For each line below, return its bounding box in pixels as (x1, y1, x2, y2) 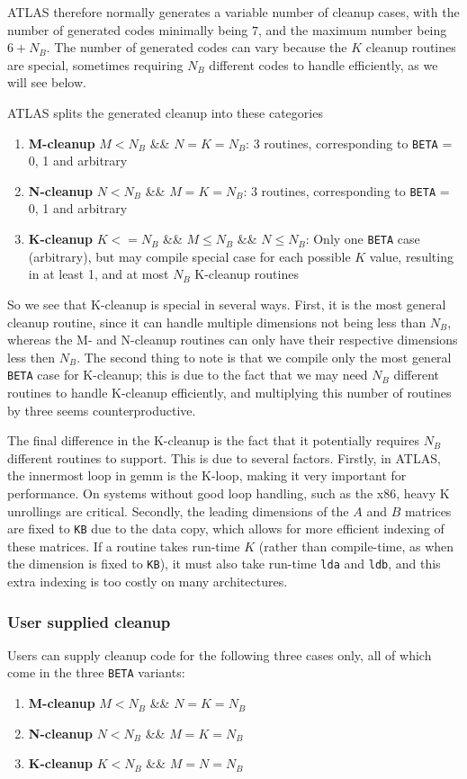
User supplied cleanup (7, 610, 171, 632)
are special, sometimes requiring (7, 55, 184, 74)
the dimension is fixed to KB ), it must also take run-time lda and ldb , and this (7, 554, 441, 573)
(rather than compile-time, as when (258, 536, 454, 555)
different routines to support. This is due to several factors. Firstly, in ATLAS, (7, 448, 441, 467)
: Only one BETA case (305, 229, 420, 248)
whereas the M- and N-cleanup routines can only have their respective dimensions (7, 330, 458, 349)
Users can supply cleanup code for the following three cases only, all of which (7, 645, 432, 664)
